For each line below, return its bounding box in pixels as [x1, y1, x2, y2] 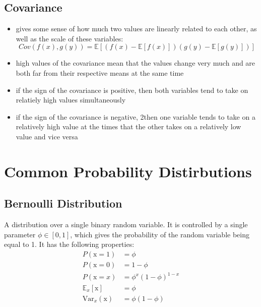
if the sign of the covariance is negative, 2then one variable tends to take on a [16, 111, 255, 122]
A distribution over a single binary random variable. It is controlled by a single [4, 219, 248, 230]
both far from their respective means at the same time [16, 67, 184, 78]
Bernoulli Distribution [4, 195, 122, 211]
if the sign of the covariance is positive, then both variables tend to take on [16, 84, 248, 95]
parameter [4, 229, 36, 239]
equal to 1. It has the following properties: [4, 239, 135, 249]
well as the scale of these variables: [16, 33, 123, 43]
